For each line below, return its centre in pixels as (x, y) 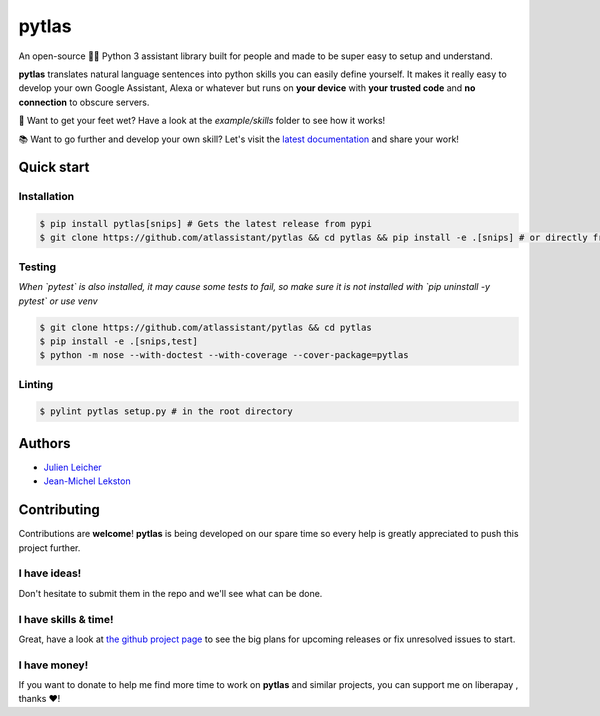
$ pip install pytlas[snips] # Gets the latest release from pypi (205, 224)
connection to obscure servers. (84, 102)
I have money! (53, 665)
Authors (44, 443)
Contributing (59, 510)
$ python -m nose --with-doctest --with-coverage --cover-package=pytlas (224, 355)
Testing (37, 267)
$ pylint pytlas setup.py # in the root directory (166, 411)
